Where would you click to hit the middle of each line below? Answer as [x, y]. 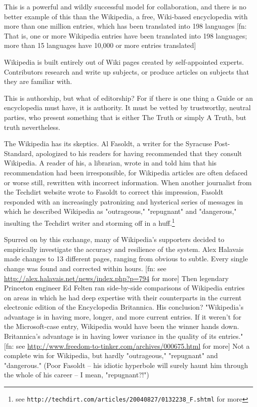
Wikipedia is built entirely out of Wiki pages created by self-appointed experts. [124, 61]
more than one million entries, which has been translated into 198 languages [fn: [125, 26]
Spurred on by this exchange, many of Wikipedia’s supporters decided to [114, 239]
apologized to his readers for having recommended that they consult [139, 153]
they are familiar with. [38, 81]
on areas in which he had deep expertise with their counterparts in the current [123, 297]
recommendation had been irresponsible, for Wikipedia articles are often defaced [126, 172]
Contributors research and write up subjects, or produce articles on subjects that [127, 71]
